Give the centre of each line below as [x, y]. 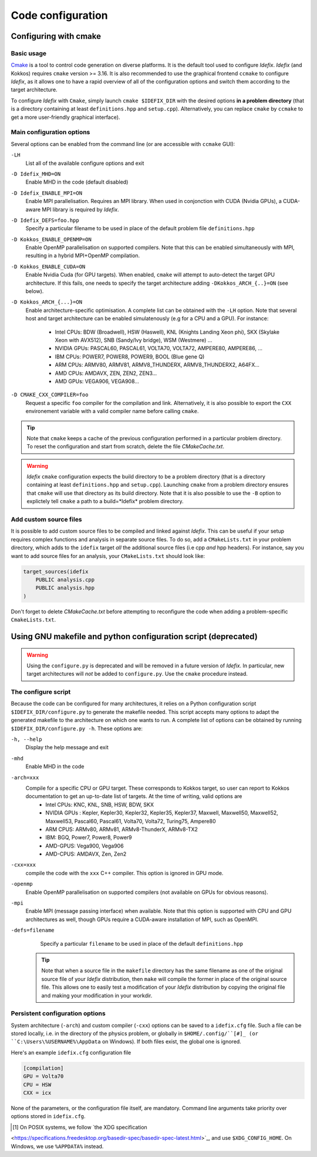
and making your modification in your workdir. [97, 995]
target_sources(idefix [56, 571]
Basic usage [29, 53]
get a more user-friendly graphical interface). [65, 117]
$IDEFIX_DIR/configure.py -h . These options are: [77, 728]
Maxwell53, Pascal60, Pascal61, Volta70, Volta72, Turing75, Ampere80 [131, 821]
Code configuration [59, 15]
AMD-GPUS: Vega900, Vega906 [85, 846]
